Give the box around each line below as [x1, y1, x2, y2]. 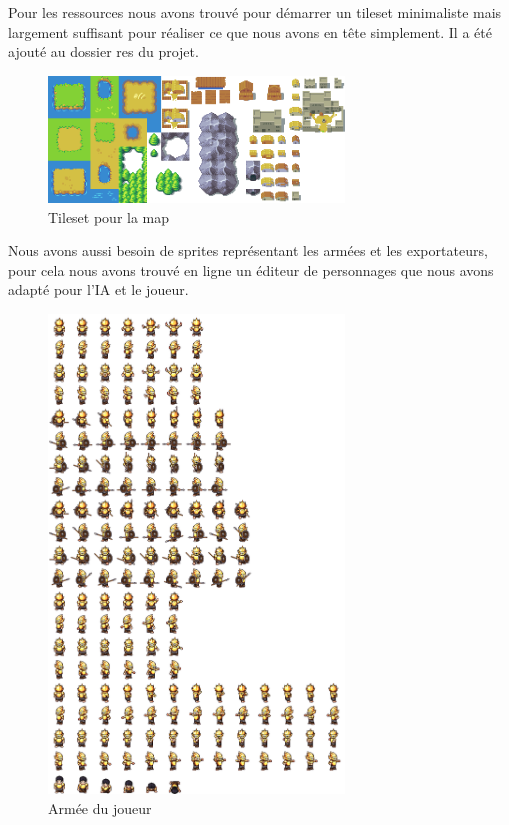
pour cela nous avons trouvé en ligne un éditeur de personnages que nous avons [8, 259, 494, 280]
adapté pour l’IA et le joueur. [8, 279, 189, 300]
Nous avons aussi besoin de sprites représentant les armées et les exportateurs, [8, 240, 488, 261]
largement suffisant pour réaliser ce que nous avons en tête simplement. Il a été [8, 21, 492, 42]
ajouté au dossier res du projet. [8, 41, 199, 62]
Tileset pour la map [48, 206, 170, 227]
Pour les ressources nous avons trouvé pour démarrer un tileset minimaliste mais [8, 2, 502, 22]
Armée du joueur [48, 797, 152, 818]
